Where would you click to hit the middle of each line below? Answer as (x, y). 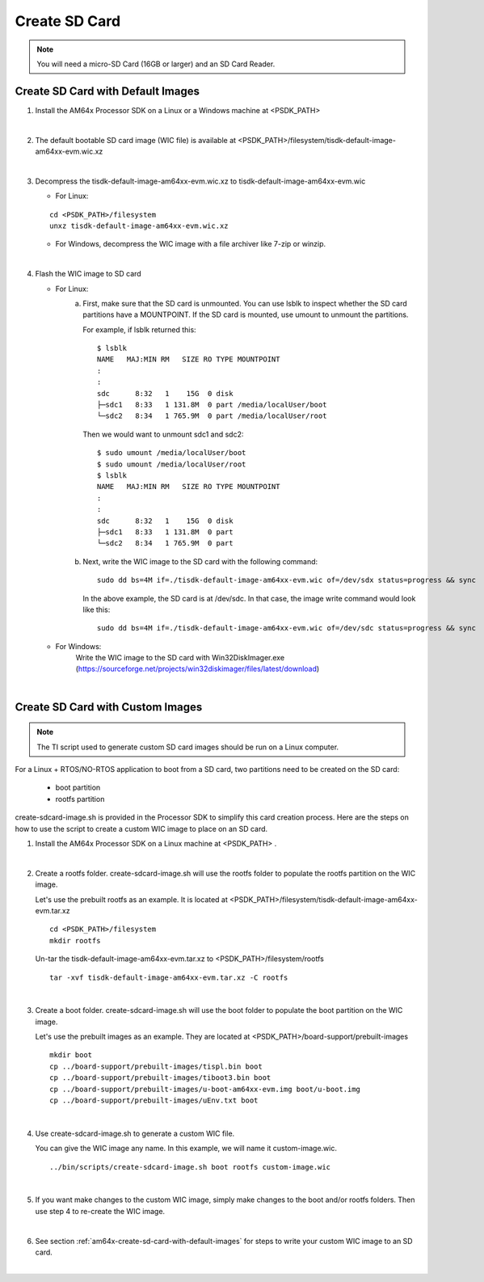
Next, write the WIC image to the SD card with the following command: (200, 561)
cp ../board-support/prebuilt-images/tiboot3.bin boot (160, 1078)
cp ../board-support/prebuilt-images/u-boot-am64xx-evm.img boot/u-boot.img (205, 1089)
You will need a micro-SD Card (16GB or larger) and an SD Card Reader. (156, 64)
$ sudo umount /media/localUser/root (172, 464)
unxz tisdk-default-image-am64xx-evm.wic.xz (139, 226)
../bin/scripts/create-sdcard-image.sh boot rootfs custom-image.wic (190, 1167)
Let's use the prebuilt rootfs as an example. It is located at (131, 899)
